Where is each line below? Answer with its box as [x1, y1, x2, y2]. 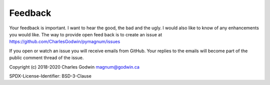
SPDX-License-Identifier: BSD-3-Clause [9, 73, 92, 79]
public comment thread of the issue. [9, 55, 84, 61]
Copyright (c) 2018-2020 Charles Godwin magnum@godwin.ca [9, 64, 140, 70]
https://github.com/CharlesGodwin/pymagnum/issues [9, 39, 120, 45]
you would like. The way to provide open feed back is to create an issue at [9, 31, 162, 37]
